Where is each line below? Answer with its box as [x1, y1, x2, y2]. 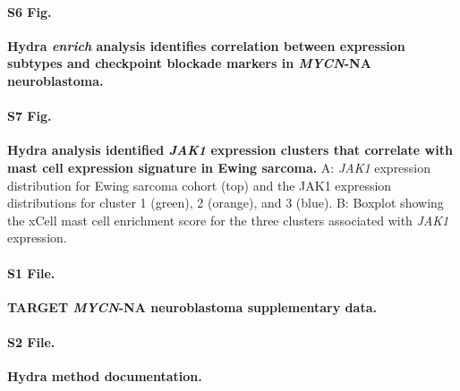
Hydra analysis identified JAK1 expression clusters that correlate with [7, 140, 453, 159]
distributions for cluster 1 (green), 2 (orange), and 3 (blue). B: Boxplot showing [7, 193, 444, 212]
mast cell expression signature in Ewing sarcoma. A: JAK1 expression [7, 157, 431, 176]
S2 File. [7, 332, 55, 351]
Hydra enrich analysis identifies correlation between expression [7, 36, 405, 55]
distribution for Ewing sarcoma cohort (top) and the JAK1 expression [7, 175, 392, 194]
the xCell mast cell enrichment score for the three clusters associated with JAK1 [7, 210, 449, 229]
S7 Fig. [7, 106, 52, 125]
